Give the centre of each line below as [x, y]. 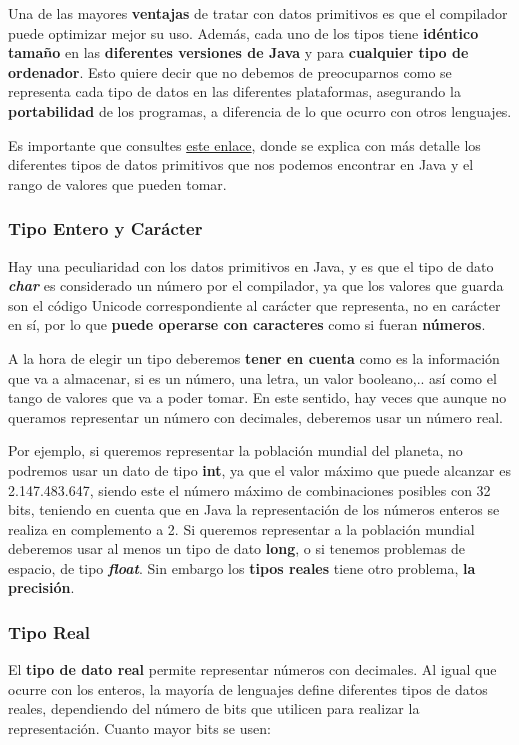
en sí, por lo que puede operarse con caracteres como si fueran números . [247, 324]
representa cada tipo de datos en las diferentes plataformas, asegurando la [234, 91]
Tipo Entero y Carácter [105, 228]
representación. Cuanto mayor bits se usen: [139, 728]
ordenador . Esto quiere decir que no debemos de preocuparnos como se [230, 71]
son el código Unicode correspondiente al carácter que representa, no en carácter [254, 304]
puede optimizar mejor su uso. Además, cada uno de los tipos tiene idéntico [243, 32]
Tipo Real [49, 631]
